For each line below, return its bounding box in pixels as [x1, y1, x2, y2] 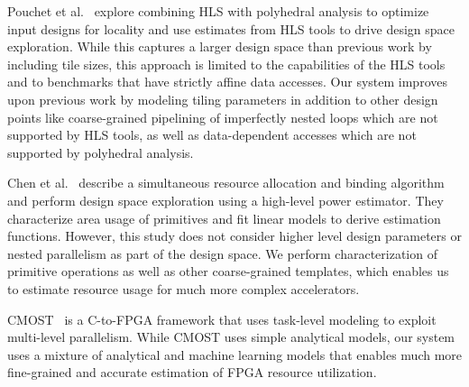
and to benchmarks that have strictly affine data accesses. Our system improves [7, 72, 447, 91]
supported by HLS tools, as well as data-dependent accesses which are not [7, 125, 417, 144]
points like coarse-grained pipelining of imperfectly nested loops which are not [7, 107, 438, 126]
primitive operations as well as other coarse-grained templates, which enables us [7, 262, 449, 281]
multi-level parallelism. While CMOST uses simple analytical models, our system [7, 327, 455, 346]
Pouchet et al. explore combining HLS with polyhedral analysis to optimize [7, 2, 429, 20]
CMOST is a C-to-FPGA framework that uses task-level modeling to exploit [7, 309, 437, 328]
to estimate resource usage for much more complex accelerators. [7, 279, 360, 298]
